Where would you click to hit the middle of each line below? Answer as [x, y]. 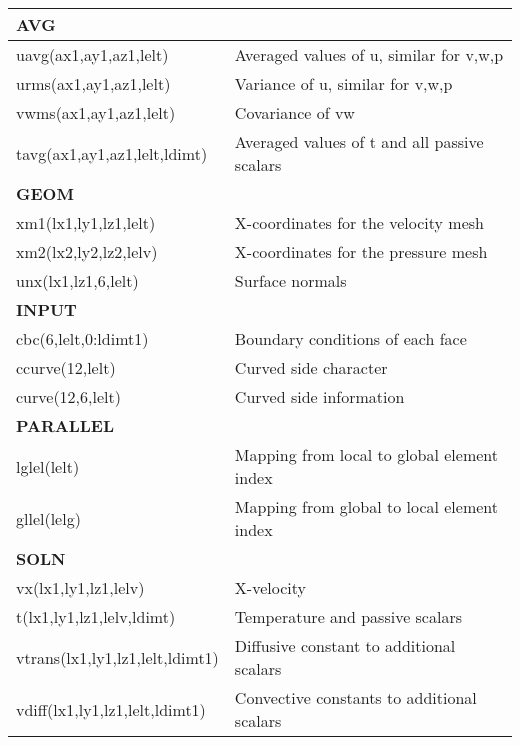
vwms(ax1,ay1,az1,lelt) [96, 112]
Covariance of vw [294, 112]
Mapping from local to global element [366, 454]
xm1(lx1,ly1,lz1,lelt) [86, 222]
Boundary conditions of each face [350, 338]
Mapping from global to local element [366, 506]
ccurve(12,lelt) [66, 367]
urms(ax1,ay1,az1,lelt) [93, 83]
